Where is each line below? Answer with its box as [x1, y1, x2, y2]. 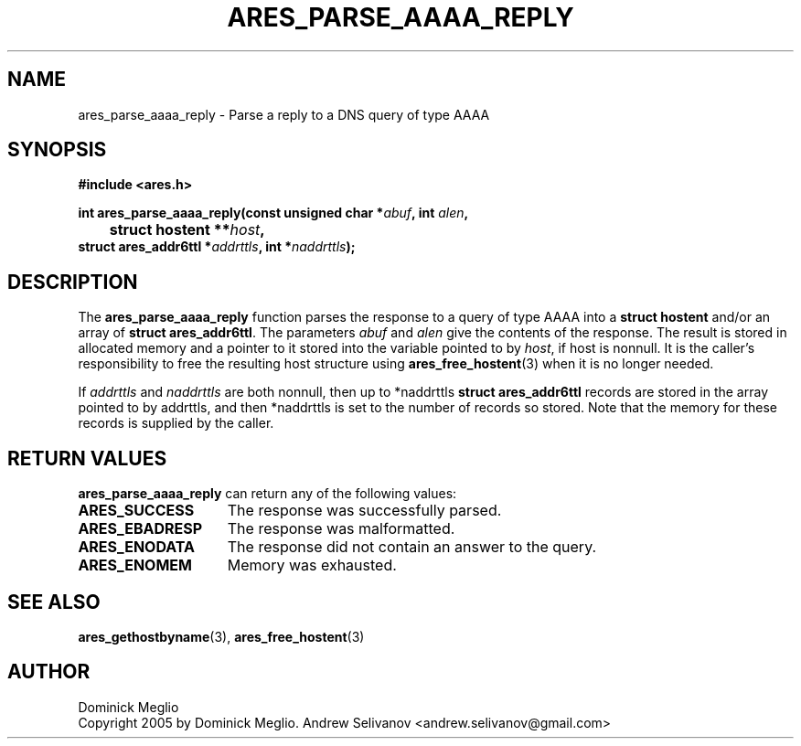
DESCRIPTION [7, 270, 138, 293]
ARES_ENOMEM [78, 556, 192, 575]
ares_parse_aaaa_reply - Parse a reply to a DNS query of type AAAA [78, 106, 490, 123]
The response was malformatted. [227, 519, 455, 538]
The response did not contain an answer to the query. [227, 538, 597, 557]
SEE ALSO [7, 590, 101, 613]
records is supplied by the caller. [78, 415, 274, 432]
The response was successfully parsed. [227, 501, 502, 520]
